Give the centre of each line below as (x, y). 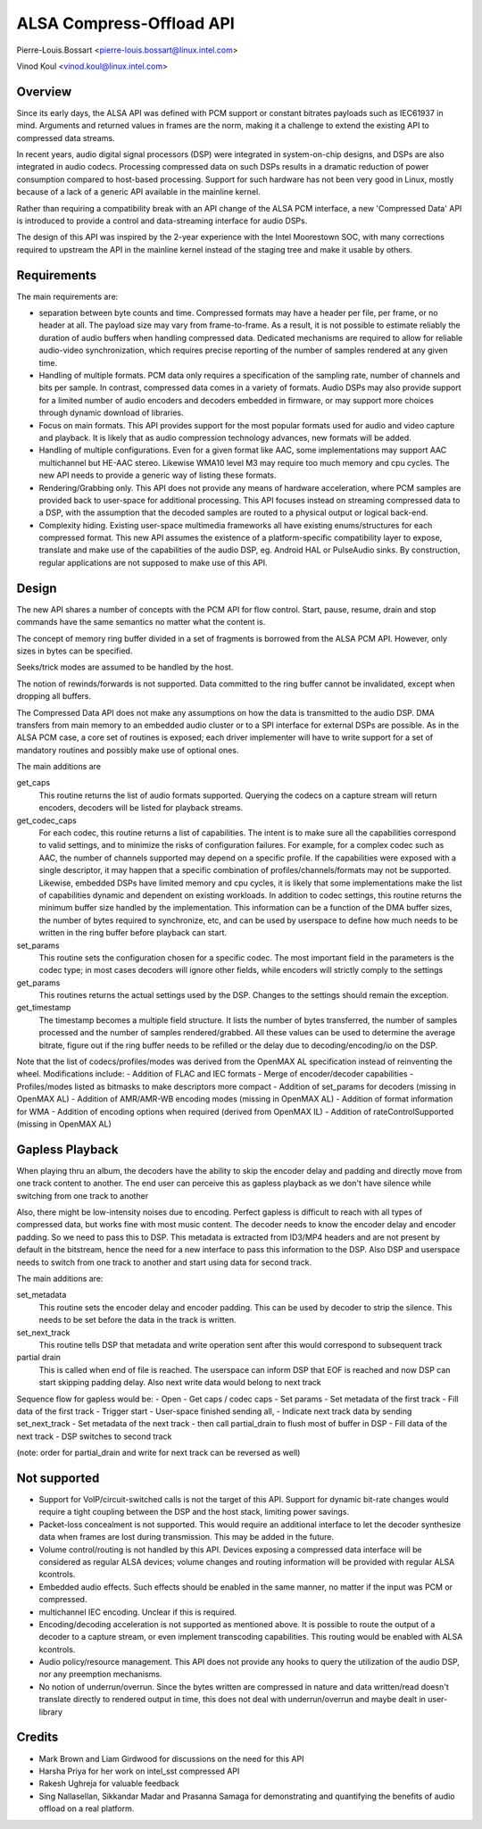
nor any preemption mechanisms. (100, 1675)
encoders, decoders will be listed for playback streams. (141, 808)
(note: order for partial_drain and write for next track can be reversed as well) (158, 1453)
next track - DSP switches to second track (94, 1436)
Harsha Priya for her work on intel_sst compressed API (139, 1771)
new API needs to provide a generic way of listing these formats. (158, 475)
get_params (38, 983)
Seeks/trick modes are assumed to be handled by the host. (125, 667)
